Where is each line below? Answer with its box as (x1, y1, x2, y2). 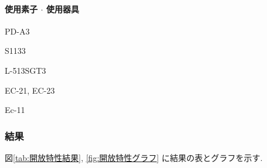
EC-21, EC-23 (5, 84, 55, 96)
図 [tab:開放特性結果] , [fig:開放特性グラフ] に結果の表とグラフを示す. (5, 151, 263, 163)
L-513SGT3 (5, 64, 46, 76)
